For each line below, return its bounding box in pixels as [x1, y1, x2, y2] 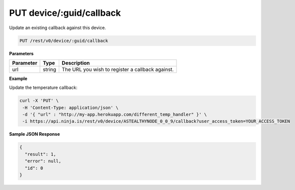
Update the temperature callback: [9, 84, 77, 91]
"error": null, [25, 158, 62, 164]
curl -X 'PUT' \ [19, 98, 59, 104]
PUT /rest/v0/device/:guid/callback [19, 38, 109, 43]
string [42, 66, 57, 73]
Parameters [9, 50, 34, 56]
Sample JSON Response [9, 131, 60, 137]
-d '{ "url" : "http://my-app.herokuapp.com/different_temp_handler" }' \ [22, 112, 207, 117]
